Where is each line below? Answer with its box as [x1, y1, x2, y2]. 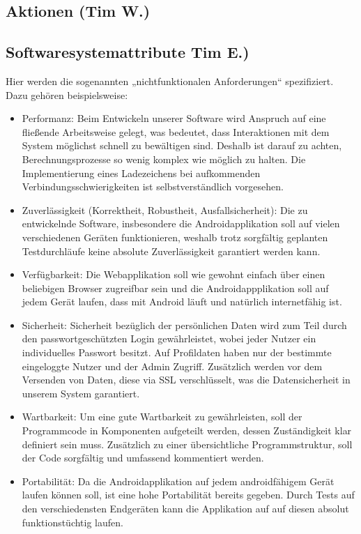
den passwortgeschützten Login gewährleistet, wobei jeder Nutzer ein [22, 331, 316, 346]
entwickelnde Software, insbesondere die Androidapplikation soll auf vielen [22, 216, 340, 231]
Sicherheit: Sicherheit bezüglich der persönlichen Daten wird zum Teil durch [22, 317, 347, 332]
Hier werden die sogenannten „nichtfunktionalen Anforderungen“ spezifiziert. [6, 73, 334, 88]
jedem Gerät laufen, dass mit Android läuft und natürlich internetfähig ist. [22, 294, 342, 309]
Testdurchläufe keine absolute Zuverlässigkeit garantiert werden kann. [22, 243, 321, 258]
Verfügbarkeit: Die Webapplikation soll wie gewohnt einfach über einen [22, 267, 325, 282]
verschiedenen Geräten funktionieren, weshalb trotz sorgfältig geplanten [22, 229, 328, 244]
